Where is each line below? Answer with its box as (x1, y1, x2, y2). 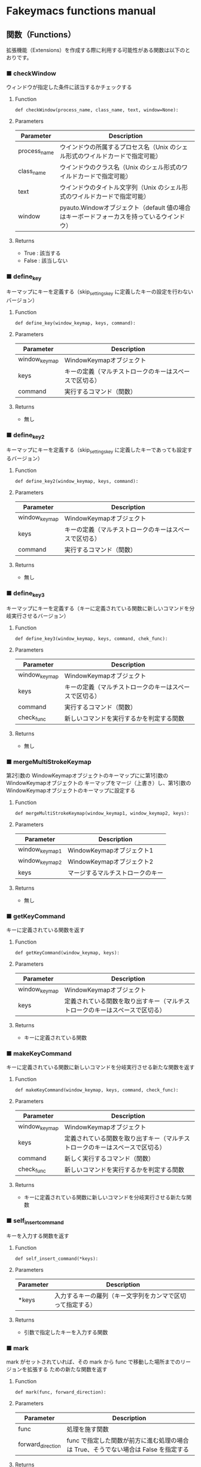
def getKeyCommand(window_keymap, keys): (14, 950, 120, 956)
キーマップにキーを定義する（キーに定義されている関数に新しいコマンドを (6, 604, 190, 611)
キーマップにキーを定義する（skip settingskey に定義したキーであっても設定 (6, 446, 187, 455)
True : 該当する (23, 249, 61, 257)
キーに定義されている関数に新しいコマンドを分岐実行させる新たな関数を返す (6, 1064, 195, 1071)
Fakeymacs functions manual (6, 4, 156, 18)
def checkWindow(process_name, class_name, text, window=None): (14, 107, 179, 113)
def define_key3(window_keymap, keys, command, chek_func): (14, 635, 168, 641)
